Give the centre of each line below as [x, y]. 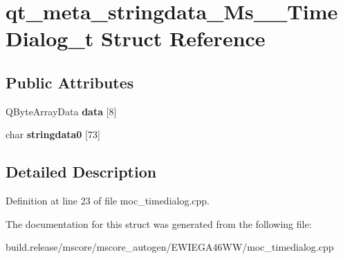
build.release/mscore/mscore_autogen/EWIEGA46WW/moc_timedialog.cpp [170, 247]
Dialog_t [50, 38]
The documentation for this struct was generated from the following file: [159, 223]
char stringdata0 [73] [53, 134]
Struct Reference [183, 38]
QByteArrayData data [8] [61, 111]
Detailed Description [81, 172]
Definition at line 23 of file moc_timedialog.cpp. [108, 201]
